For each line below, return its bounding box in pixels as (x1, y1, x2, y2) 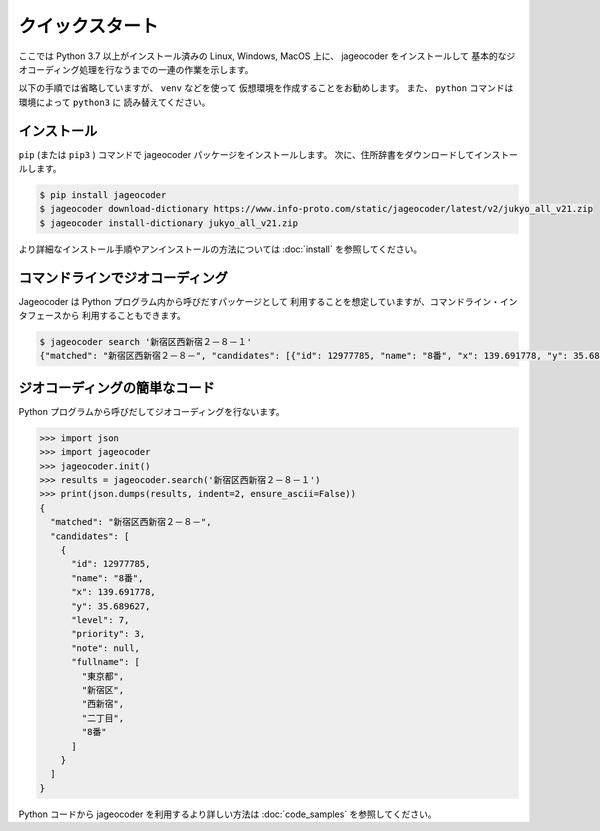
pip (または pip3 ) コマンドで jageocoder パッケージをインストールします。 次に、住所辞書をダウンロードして (18, 148, 475, 160)
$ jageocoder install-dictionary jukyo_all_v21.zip (39, 217, 299, 229)
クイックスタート (18, 15, 159, 37)
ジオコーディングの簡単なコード (18, 379, 215, 396)
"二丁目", (81, 712, 125, 724)
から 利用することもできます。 (61, 310, 187, 322)
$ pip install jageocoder (39, 190, 167, 200)
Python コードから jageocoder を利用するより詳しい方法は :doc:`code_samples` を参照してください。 (18, 808, 437, 820)
